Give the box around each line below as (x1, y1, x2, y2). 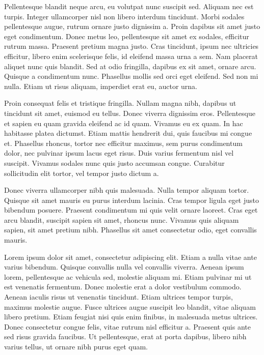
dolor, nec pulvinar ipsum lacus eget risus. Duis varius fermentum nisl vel (4, 147, 234, 158)
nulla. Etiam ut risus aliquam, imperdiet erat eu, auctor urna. (4, 80, 197, 91)
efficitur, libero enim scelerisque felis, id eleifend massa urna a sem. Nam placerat (4, 50, 258, 61)
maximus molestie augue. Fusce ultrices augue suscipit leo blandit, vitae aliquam (4, 301, 256, 312)
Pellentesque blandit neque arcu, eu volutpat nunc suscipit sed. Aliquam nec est (4, 1, 254, 11)
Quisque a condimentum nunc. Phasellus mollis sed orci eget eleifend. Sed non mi (4, 71, 258, 81)
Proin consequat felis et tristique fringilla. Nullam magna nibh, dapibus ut (4, 98, 236, 108)
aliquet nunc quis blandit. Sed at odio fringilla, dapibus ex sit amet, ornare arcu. (4, 61, 256, 71)
